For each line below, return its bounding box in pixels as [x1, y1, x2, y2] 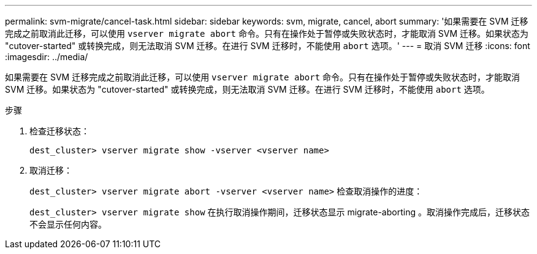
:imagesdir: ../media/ [5, 52, 88, 62]
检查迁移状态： [29, 126, 89, 136]
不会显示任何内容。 [29, 219, 107, 229]
